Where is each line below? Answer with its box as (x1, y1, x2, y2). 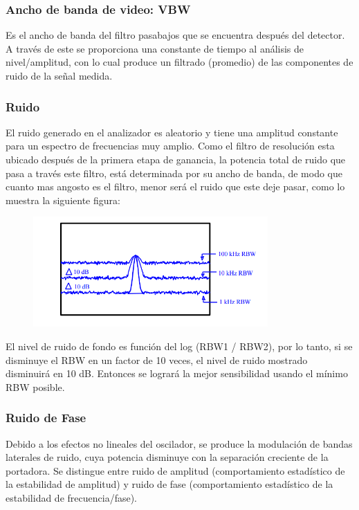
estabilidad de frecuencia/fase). (6, 490, 137, 504)
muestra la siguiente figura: (6, 192, 120, 207)
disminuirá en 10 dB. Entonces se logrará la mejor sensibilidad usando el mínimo (6, 366, 348, 381)
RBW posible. (6, 379, 65, 394)
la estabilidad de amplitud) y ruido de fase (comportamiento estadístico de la (6, 477, 333, 491)
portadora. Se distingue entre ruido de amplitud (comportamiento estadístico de (6, 463, 345, 477)
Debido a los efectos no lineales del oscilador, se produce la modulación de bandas (6, 436, 353, 450)
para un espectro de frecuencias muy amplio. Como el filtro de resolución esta (6, 138, 335, 153)
